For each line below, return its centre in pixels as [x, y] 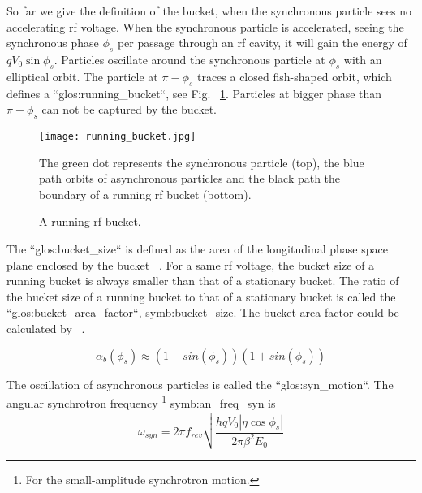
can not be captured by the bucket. [129, 109]
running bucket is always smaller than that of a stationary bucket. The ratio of [203, 281]
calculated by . [46, 328]
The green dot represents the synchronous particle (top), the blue [202, 162]
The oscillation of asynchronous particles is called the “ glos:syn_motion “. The [200, 384]
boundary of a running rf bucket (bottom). [145, 194]
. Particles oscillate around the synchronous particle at [189, 59]
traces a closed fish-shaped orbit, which [294, 76]
